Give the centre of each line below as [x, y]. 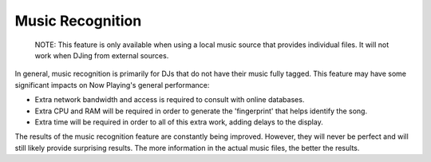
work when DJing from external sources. [102, 55]
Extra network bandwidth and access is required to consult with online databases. [170, 100]
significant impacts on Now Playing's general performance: [112, 85]
